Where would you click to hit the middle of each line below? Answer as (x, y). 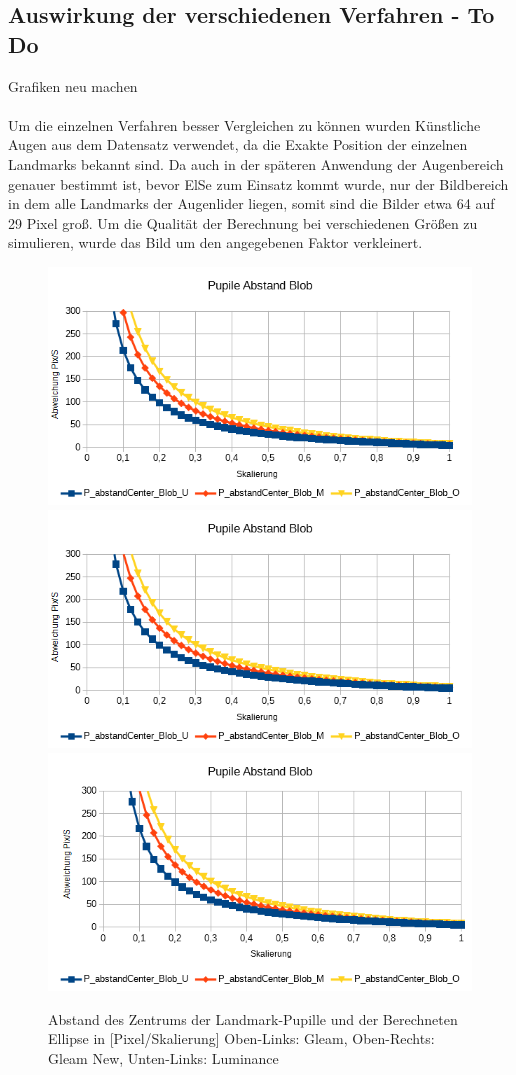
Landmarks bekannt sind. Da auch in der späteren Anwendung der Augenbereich (256, 163)
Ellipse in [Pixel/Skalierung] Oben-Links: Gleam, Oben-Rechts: (241, 1038)
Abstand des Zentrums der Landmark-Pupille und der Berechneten (253, 1018)
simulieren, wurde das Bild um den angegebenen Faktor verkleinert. (215, 242)
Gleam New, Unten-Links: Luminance (163, 1057)
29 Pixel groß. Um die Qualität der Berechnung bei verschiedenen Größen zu (243, 222)
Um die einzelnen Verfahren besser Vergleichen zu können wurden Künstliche (244, 124)
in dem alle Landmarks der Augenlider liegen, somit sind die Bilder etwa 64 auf (251, 203)
